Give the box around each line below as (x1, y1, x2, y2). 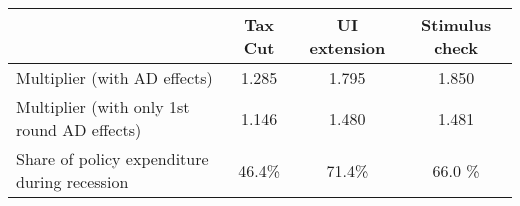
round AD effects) (16, 118, 142, 141)
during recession (16, 170, 129, 193)
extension (309, 36, 386, 59)
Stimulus (421, 13, 492, 36)
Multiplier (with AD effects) (16, 66, 213, 89)
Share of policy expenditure (16, 147, 209, 170)
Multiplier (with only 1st (16, 95, 190, 118)
